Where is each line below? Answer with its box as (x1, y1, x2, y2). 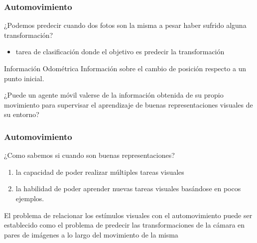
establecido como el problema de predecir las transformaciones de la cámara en (4, 220, 245, 230)
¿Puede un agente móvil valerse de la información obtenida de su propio (4, 90, 224, 100)
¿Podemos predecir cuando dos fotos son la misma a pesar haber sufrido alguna (4, 20, 247, 30)
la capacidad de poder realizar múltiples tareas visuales (15, 166, 184, 177)
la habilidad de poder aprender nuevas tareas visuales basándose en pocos (15, 183, 241, 194)
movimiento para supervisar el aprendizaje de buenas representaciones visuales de (4, 99, 253, 110)
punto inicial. (4, 73, 44, 83)
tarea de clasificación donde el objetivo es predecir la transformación (15, 46, 225, 57)
